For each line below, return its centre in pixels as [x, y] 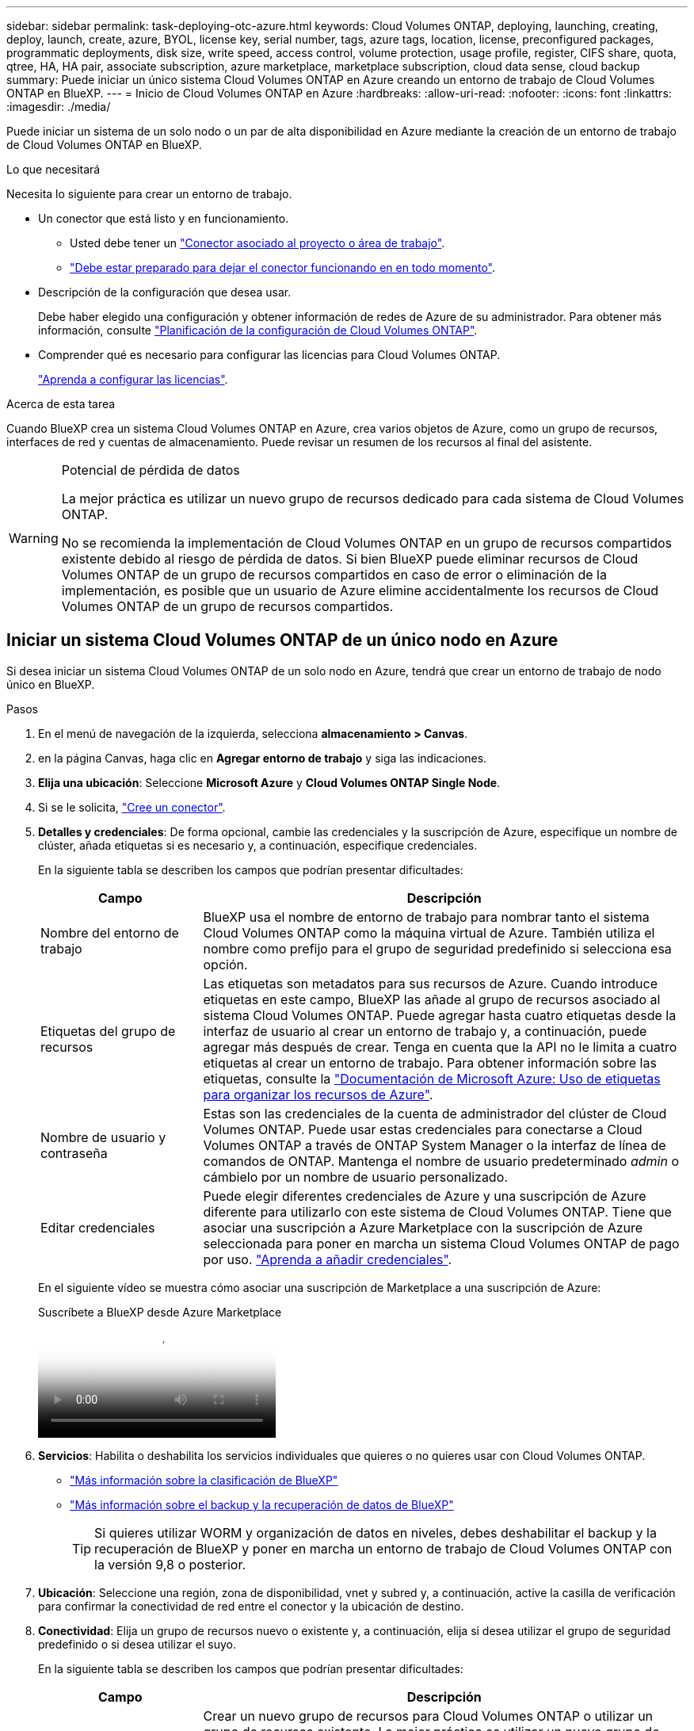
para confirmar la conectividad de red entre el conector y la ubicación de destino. [251, 1606]
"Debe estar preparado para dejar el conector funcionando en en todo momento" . [283, 267]
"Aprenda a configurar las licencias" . [133, 379]
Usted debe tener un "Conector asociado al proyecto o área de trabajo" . [257, 243]
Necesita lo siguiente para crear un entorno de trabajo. [149, 194]
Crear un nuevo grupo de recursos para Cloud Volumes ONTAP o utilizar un [428, 1716]
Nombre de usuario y [103, 1137]
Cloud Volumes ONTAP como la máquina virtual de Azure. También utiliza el [429, 932]
